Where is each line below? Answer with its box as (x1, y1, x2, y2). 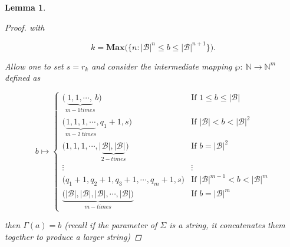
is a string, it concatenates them (169, 219, 285, 231)
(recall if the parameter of (64, 219, 157, 231)
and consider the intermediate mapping (91, 60, 232, 72)
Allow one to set (5, 60, 64, 72)
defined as (5, 71, 41, 84)
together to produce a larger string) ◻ (5, 230, 141, 242)
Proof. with (5, 21, 45, 33)
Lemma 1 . (5, 1, 46, 13)
